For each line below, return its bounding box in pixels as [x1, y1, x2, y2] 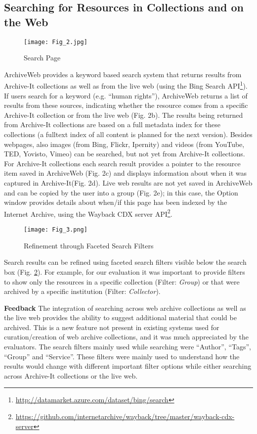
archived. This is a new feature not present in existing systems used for [4, 322, 219, 332]
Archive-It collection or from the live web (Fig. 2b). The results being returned [4, 109, 243, 120]
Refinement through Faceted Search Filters [24, 240, 154, 250]
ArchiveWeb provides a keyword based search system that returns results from [4, 69, 242, 79]
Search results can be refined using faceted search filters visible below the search [4, 257, 247, 267]
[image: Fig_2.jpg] [24, 38, 87, 46]
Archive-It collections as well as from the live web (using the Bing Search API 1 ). [4, 79, 248, 91]
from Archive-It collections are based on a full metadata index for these [4, 119, 220, 130]
